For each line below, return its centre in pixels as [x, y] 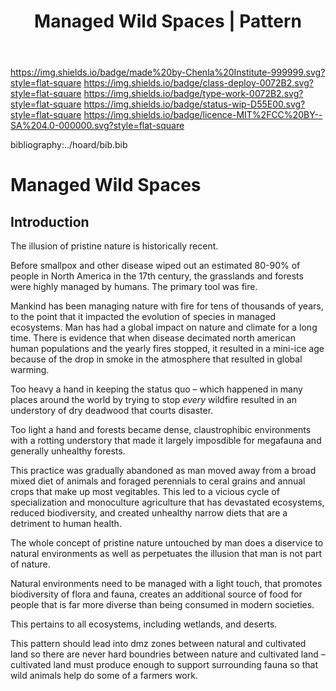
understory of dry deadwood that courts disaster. [112, 411]
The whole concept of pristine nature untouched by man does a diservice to [167, 543]
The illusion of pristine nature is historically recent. [114, 246]
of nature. [30, 564]
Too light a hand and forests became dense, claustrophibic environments [161, 430]
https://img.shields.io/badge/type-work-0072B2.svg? [193, 94]
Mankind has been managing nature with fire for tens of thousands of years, [167, 306]
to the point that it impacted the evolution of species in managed [143, 317]
